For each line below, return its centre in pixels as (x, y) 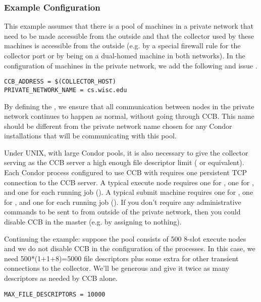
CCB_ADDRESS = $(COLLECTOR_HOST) (60, 82)
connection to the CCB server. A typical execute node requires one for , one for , (129, 182)
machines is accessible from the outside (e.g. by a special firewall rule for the (122, 46)
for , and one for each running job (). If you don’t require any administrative (123, 202)
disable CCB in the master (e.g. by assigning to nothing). (93, 222)
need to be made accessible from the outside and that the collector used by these (129, 35)
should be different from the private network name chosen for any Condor (118, 126)
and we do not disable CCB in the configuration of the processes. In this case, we (130, 248)
